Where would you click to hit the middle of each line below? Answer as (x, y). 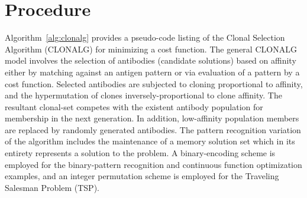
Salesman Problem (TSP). (52, 187)
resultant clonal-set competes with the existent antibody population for (134, 106)
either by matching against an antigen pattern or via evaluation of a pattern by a (152, 72)
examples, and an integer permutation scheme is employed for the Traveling (142, 176)
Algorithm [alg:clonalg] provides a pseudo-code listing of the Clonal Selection (145, 37)
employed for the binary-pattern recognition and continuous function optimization (153, 164)
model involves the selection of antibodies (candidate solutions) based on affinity (151, 60)
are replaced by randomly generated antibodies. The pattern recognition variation (153, 129)
